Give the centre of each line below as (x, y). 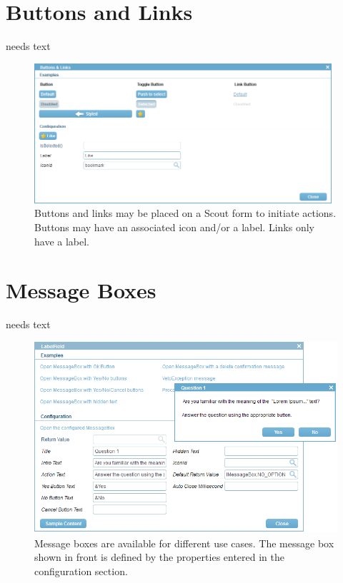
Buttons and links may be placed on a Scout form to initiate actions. (185, 213)
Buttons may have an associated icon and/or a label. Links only (174, 227)
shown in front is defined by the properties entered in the (160, 557)
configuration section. (81, 571)
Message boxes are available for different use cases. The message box (184, 543)
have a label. (62, 241)
